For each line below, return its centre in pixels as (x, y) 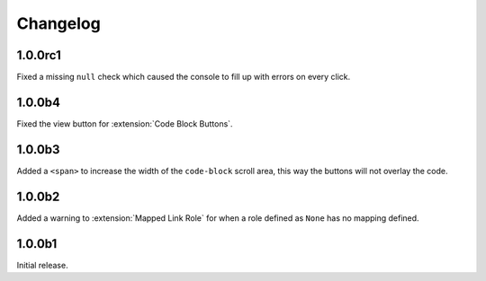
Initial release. (42, 265)
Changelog (58, 23)
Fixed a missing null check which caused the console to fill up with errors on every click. (184, 77)
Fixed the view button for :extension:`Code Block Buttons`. (125, 123)
